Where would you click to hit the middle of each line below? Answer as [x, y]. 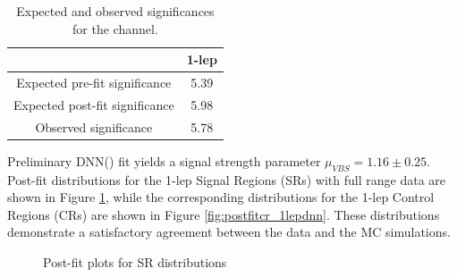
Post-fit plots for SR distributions [135, 261]
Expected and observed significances [115, 11]
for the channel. [115, 28]
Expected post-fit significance [94, 104]
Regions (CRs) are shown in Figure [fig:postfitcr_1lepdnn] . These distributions [224, 214]
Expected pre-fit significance [94, 83]
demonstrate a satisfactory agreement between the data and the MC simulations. [229, 232]
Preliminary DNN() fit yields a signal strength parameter [164, 160]
